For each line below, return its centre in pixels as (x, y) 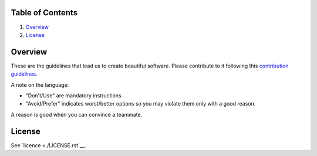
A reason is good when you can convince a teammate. (77, 114)
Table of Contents (44, 13)
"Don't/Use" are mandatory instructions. (74, 95)
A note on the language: (40, 84)
